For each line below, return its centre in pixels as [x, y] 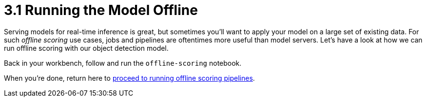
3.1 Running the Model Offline [101, 10]
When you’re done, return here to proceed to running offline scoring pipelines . [129, 78]
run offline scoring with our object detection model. [86, 48]
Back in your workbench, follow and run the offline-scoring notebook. [123, 63]
